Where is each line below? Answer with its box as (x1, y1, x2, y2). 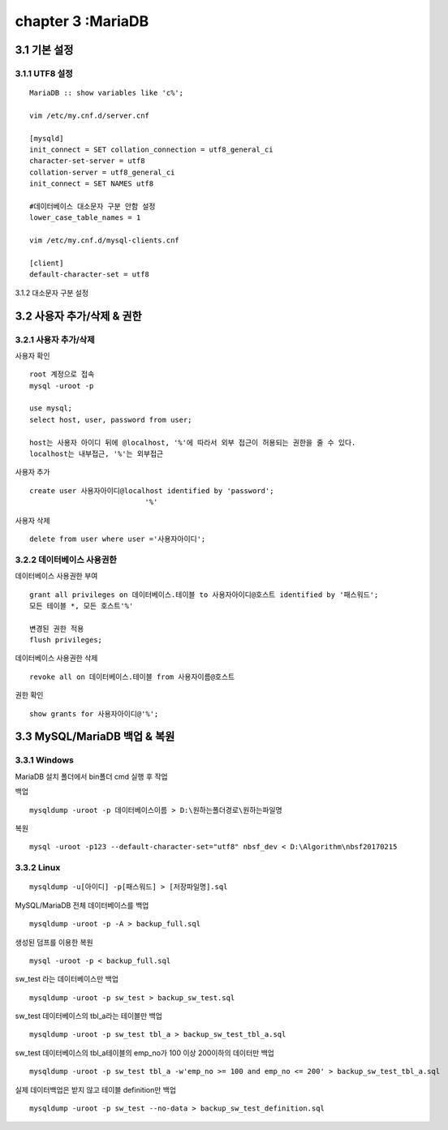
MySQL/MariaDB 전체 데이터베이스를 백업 (15, 900, 149, 910)
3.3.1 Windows (15, 754, 75, 766)
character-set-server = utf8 (29, 157, 145, 165)
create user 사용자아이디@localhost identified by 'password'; (29, 486, 274, 495)
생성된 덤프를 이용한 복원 (15, 937, 93, 947)
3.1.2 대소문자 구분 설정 (15, 288, 89, 298)
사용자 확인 (15, 350, 50, 360)
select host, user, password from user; (29, 415, 192, 424)
